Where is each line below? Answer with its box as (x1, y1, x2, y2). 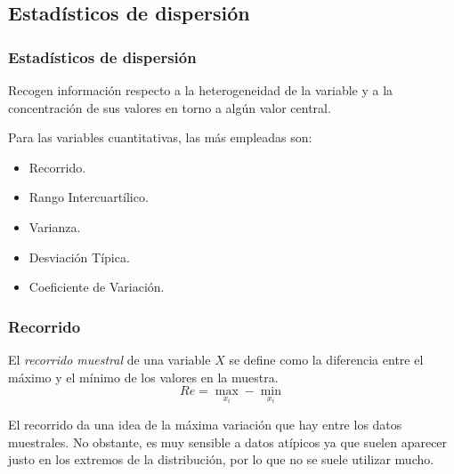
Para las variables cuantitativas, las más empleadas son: (8, 128, 312, 147)
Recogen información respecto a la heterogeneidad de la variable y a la (8, 81, 393, 99)
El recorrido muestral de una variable (8, 349, 211, 368)
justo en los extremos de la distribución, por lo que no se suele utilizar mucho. (8, 450, 434, 469)
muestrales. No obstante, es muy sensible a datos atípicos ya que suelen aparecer (8, 432, 448, 451)
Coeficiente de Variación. (28, 277, 165, 296)
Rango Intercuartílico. (28, 188, 149, 206)
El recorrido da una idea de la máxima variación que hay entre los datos (8, 415, 402, 434)
